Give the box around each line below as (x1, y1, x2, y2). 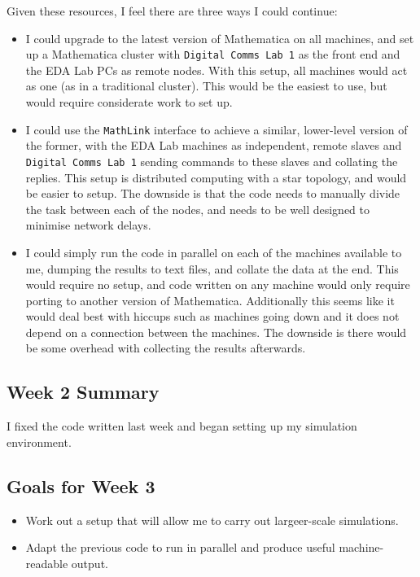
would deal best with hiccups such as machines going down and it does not (25, 308, 400, 325)
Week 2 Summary (7, 379, 160, 404)
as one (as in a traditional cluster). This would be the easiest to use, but (25, 77, 387, 94)
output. (71, 554, 108, 571)
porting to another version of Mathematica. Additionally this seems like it (25, 291, 395, 308)
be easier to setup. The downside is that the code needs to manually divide (25, 185, 400, 202)
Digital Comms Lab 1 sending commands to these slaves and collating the (25, 152, 398, 169)
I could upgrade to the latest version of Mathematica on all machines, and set (25, 29, 414, 46)
